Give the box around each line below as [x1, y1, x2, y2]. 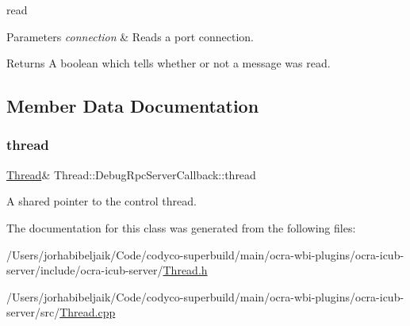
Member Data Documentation [6, 94, 259, 118]
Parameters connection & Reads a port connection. [6, 28, 254, 44]
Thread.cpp [59, 304, 116, 320]
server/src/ [6, 304, 60, 320]
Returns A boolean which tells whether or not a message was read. [6, 55, 331, 71]
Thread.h [163, 262, 208, 278]
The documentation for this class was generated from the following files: [6, 219, 356, 236]
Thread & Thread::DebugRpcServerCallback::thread [6, 166, 256, 182]
